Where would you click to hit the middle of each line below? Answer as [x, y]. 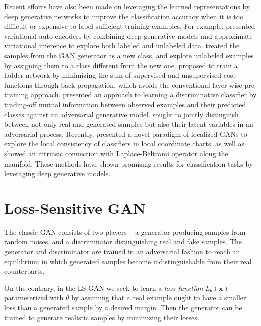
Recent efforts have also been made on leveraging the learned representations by [127, 6]
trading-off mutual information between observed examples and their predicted [125, 104]
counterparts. [24, 271]
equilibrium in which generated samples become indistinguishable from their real [128, 261]
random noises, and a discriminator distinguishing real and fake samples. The [123, 241]
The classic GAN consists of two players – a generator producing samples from [125, 231]
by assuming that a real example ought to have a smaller [159, 298]
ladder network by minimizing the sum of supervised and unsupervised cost [120, 75]
